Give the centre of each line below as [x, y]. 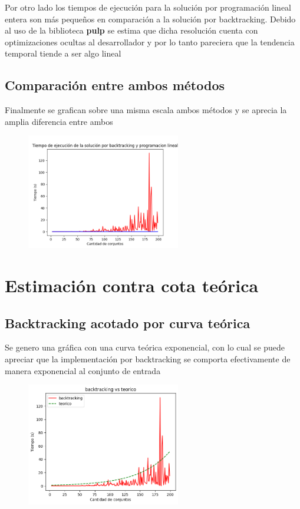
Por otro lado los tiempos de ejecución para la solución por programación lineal [148, 7]
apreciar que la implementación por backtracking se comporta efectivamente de [148, 358]
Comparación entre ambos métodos [115, 85]
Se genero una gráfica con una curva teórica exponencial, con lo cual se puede [145, 347]
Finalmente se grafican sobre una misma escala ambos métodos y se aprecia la [146, 110]
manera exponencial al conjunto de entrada [83, 370]
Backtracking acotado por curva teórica [128, 323]
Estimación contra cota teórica [132, 285]
